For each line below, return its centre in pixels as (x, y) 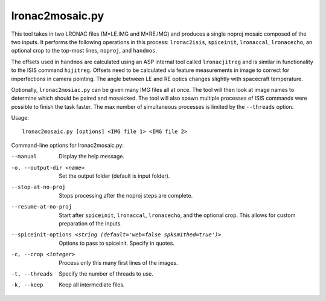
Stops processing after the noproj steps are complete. (126, 195)
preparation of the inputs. (90, 223)
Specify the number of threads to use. (106, 273)
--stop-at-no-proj (38, 187)
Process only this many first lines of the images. (118, 262)
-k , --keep (27, 285)
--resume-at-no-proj (42, 207)
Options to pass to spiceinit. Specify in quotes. (117, 243)
